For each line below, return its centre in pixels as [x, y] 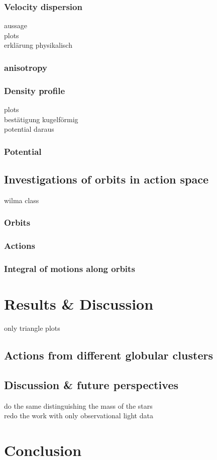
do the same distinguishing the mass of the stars [78, 405]
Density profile [35, 90]
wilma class [22, 200]
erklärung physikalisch [38, 45]
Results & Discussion [79, 304]
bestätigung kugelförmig [41, 119]
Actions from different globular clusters [108, 355]
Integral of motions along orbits [70, 269]
